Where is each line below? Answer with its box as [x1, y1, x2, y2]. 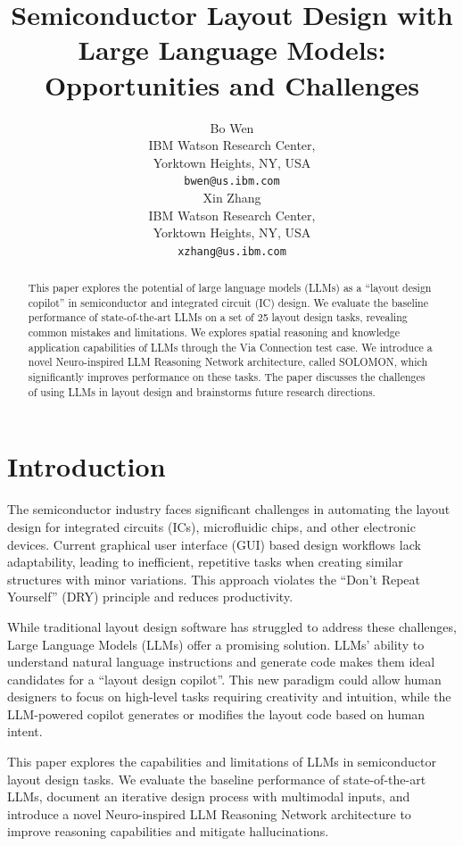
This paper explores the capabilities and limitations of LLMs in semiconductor [7, 752, 436, 771]
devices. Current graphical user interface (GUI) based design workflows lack [7, 535, 421, 553]
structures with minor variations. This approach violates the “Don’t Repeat [7, 569, 420, 588]
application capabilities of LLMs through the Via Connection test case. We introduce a [28, 339, 433, 354]
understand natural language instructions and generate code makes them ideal [7, 652, 435, 671]
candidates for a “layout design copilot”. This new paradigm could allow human [7, 669, 442, 688]
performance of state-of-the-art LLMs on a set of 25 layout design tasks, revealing [28, 310, 408, 325]
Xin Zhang [203, 187, 261, 206]
